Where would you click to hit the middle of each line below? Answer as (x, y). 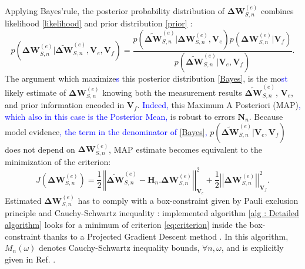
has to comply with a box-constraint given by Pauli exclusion (188, 200)
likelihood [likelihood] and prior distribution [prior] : (99, 23)
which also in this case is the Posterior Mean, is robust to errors (120, 116)
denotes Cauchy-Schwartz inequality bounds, (119, 248)
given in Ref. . (30, 259)
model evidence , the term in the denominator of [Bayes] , (106, 131)
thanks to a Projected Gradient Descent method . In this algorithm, (166, 236)
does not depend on (40, 149)
